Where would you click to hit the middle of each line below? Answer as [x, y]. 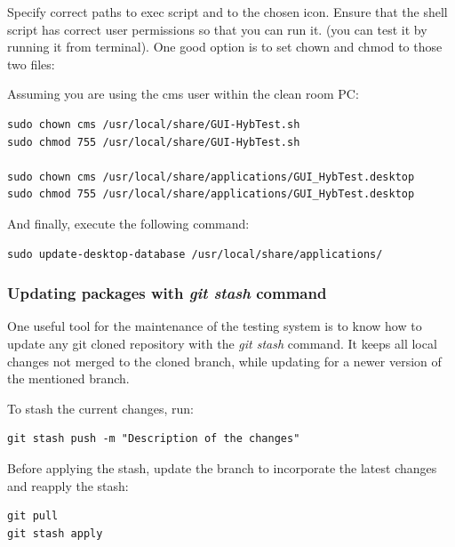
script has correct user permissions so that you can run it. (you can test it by [217, 29]
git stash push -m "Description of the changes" [154, 439]
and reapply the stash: [68, 485]
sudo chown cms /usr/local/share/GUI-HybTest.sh [154, 124]
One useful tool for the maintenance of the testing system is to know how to [215, 326]
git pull [33, 516]
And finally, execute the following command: [128, 223]
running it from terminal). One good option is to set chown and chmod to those [225, 47]
